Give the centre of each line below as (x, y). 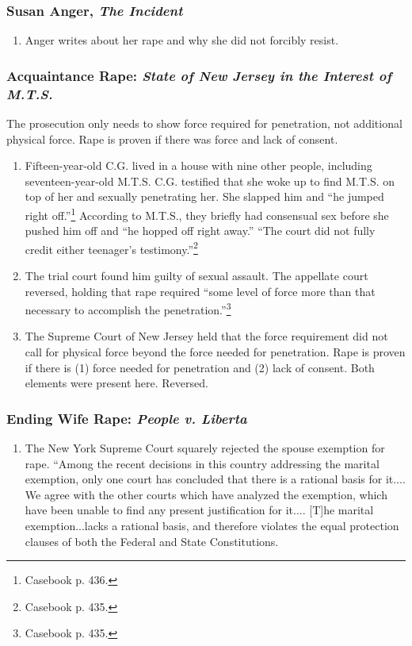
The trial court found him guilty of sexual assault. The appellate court (196, 276)
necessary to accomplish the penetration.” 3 (128, 308)
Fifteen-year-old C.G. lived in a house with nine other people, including (198, 165)
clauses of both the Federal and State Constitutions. (152, 541)
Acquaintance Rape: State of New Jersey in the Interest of (199, 75)
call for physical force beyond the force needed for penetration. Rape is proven (215, 352)
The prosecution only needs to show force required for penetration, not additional (204, 123)
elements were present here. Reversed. (116, 383)
